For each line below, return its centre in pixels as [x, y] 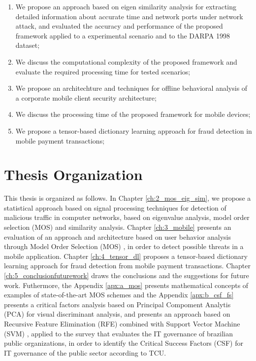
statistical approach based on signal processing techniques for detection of [115, 207]
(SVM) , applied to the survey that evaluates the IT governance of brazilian [119, 333]
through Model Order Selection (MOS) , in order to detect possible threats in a [124, 246]
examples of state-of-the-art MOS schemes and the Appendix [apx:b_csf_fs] [119, 295]
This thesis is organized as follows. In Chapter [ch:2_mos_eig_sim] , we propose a [128, 198]
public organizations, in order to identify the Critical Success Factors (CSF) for [124, 343]
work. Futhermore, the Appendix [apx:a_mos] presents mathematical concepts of [126, 285]
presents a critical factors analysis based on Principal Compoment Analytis [117, 304]
